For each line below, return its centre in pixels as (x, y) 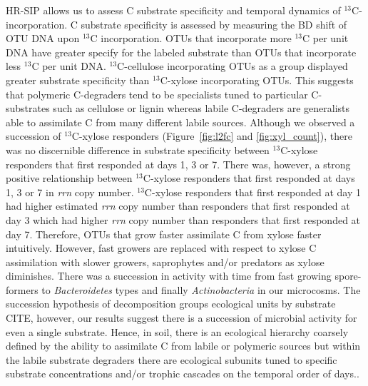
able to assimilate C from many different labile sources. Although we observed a (180, 122)
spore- (348, 276)
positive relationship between (69, 178)
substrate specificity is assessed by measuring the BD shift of (214, 24)
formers (22, 289)
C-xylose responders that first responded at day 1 (252, 192)
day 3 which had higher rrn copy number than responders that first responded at (183, 219)
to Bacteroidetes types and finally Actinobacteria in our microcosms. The (201, 289)
